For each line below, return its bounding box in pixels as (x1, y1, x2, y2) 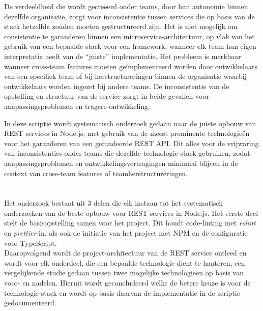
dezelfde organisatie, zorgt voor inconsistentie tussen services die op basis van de (4, 11, 255, 21)
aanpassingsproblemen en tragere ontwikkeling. (4, 100, 150, 111)
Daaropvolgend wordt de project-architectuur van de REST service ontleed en (4, 247, 247, 258)
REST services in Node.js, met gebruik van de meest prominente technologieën (4, 128, 250, 138)
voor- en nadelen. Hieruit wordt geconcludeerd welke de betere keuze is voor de (4, 277, 251, 288)
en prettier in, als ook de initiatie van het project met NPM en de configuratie (4, 228, 248, 238)
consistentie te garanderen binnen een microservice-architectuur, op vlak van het (4, 31, 255, 41)
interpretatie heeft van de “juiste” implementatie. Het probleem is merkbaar (4, 50, 241, 61)
